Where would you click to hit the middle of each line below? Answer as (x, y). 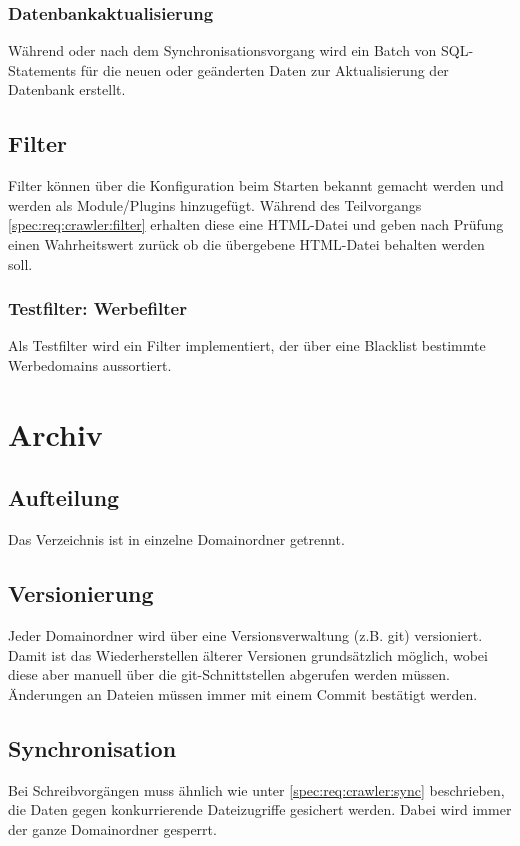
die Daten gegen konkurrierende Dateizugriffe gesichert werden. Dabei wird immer (260, 809)
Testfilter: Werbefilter (97, 308)
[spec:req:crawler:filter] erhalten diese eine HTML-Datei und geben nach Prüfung (256, 224)
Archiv (55, 433)
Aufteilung (64, 497)
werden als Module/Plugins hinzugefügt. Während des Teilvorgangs (215, 204)
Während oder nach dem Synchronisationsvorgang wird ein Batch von (222, 50)
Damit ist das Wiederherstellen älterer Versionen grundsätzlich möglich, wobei (248, 654)
